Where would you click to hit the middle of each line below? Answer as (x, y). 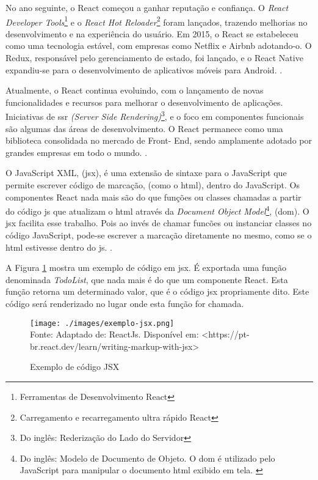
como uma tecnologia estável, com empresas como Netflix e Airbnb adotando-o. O (159, 46)
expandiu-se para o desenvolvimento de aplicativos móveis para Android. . (144, 69)
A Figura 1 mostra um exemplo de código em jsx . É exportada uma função (146, 268)
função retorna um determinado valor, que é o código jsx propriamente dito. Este (157, 291)
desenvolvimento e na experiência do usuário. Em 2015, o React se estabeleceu (152, 33)
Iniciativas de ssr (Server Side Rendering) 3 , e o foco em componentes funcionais (155, 116)
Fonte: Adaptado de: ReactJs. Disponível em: (114, 334)
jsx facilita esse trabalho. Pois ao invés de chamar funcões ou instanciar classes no (159, 223)
